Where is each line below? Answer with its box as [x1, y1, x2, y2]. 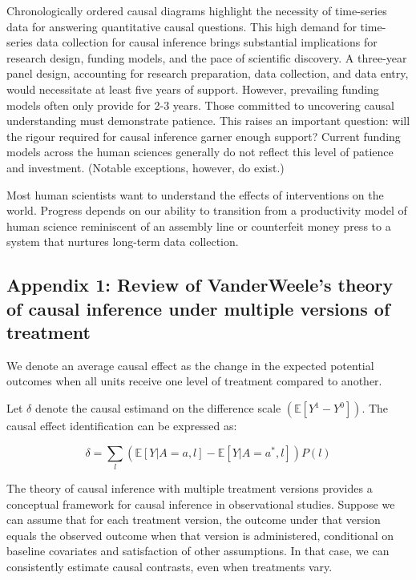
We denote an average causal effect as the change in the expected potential [6, 356, 374, 373]
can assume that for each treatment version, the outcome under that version [6, 511, 381, 528]
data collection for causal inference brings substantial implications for [36, 34, 378, 50]
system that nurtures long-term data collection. [6, 233, 239, 250]
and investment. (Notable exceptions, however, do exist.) [6, 159, 285, 175]
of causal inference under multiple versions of [6, 296, 390, 320]
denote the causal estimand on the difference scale [34, 400, 281, 417]
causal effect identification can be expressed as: [6, 417, 237, 434]
